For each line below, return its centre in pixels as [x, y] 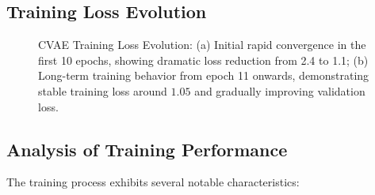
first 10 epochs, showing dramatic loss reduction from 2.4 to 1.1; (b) [203, 60]
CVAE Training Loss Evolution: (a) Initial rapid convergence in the [202, 45]
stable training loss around [103, 90]
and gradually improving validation [280, 90]
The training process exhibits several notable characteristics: [153, 182]
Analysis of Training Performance [147, 149]
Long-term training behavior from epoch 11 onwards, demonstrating [204, 75]
